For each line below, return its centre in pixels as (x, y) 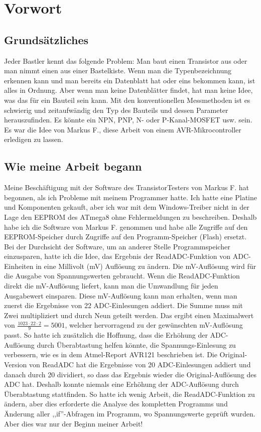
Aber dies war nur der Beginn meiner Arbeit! (74, 423)
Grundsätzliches (46, 39)
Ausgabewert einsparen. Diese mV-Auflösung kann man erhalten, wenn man (121, 295)
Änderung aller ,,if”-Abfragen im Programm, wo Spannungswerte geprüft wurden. (130, 414)
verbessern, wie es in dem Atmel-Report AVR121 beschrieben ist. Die (111, 354)
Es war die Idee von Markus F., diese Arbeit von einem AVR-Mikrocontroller (123, 129)
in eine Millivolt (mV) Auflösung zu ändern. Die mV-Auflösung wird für (146, 266)
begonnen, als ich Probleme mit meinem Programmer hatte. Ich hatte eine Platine (131, 197)
